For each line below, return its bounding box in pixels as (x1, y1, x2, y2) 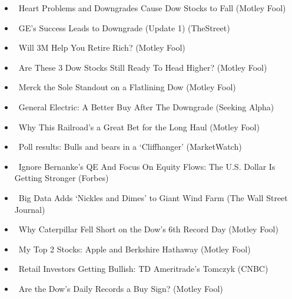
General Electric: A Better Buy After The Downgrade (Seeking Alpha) (18, 100, 274, 113)
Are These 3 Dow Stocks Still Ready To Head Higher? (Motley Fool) (18, 61, 267, 73)
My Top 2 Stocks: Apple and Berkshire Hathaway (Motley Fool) (18, 242, 251, 255)
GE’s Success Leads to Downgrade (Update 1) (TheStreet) (18, 21, 230, 34)
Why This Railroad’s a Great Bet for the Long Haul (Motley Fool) (18, 120, 260, 133)
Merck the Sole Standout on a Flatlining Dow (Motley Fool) (18, 81, 236, 93)
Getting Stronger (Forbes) (14, 172, 109, 184)
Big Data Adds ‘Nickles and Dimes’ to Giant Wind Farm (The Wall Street (18, 191, 288, 203)
